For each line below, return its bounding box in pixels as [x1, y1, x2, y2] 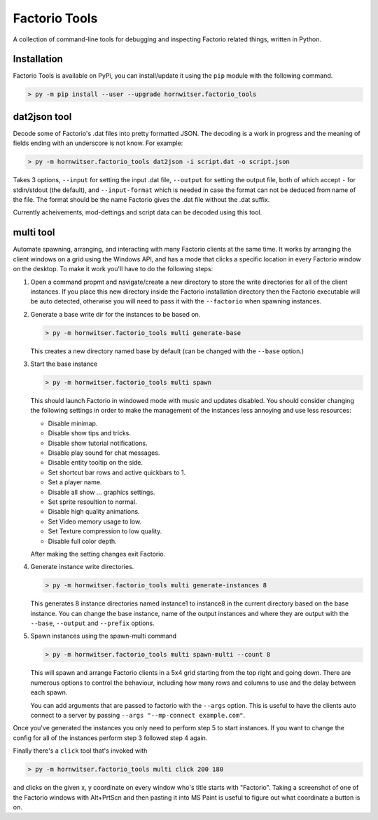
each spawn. [30, 688, 68, 697]
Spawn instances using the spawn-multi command [30, 631, 177, 641]
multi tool [13, 226, 55, 238]
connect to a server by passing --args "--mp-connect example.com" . [30, 711, 246, 719]
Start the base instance [30, 360, 98, 368]
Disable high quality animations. [48, 507, 140, 516]
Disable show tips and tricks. [48, 429, 132, 437]
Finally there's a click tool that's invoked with [13, 746, 148, 755]
